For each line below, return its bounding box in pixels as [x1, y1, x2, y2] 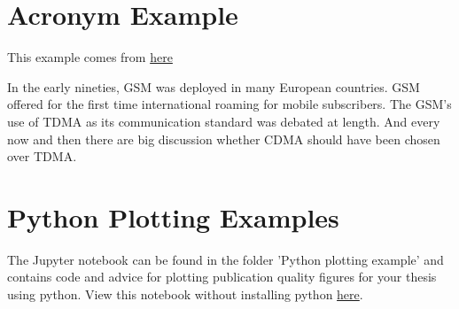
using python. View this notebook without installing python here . [7, 285, 363, 303]
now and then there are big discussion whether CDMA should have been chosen [7, 129, 440, 148]
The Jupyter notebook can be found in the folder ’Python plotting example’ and [7, 250, 444, 268]
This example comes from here [7, 48, 173, 66]
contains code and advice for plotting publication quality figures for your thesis [7, 267, 437, 286]
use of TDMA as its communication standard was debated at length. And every [7, 112, 440, 130]
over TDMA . [7, 147, 77, 166]
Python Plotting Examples [7, 198, 339, 235]
